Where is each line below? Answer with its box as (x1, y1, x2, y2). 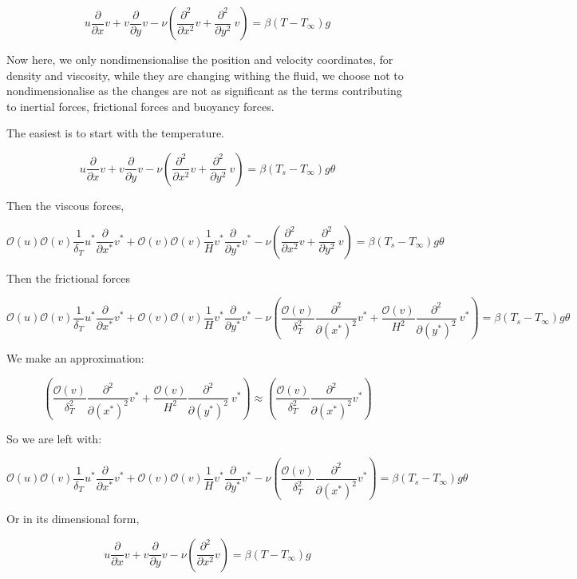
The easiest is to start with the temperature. (6, 125, 224, 141)
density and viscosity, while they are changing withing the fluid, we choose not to (6, 66, 404, 83)
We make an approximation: (6, 350, 144, 367)
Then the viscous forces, (6, 196, 124, 213)
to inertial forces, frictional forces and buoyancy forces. (6, 97, 275, 114)
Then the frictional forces (6, 269, 130, 286)
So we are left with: (6, 430, 102, 446)
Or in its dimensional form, (6, 510, 140, 527)
